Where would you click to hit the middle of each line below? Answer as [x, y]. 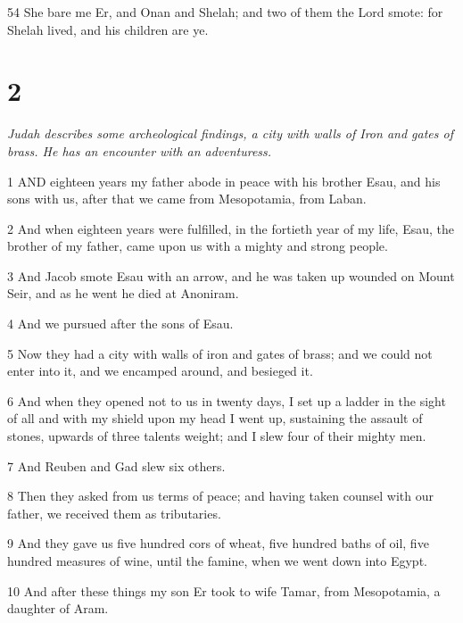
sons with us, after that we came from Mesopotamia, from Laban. [187, 199]
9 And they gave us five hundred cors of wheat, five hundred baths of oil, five [218, 543]
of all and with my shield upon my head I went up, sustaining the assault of [215, 418]
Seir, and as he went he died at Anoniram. [123, 293]
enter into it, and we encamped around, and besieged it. [160, 371]
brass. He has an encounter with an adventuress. [140, 150]
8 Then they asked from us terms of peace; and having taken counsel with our [220, 496]
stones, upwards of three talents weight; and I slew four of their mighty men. [217, 436]
